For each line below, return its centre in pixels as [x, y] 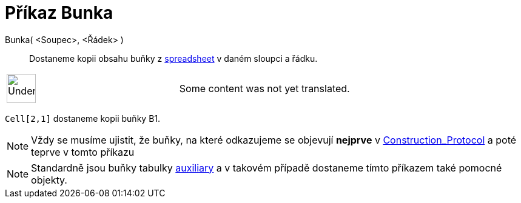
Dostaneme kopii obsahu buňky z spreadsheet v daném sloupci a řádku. [173, 58]
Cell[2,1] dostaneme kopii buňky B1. [83, 118]
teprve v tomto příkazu [83, 152]
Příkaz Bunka [59, 13]
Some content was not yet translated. [264, 88]
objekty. [49, 180]
